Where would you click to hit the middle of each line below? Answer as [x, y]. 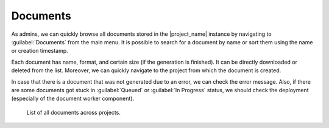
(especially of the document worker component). [73, 99]
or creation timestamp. [40, 51]
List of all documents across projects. [74, 112]
